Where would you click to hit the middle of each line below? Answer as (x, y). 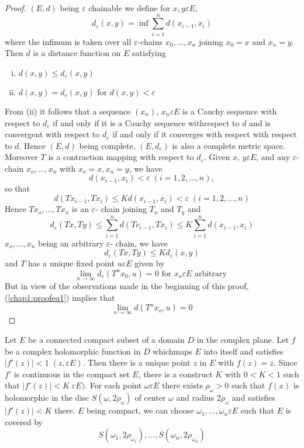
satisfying (149, 53)
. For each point (113, 385)
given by (150, 263)
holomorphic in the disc (47, 397)
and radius (195, 397)
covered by (24, 421)
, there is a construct (175, 374)
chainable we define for (129, 8)
